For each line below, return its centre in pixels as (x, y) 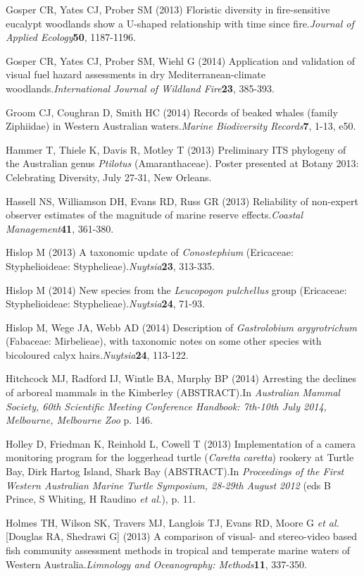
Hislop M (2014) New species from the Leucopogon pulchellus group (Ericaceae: (176, 289)
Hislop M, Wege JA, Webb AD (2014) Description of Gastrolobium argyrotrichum (182, 327)
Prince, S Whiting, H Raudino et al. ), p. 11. (101, 499)
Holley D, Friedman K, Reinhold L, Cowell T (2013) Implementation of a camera (181, 443)
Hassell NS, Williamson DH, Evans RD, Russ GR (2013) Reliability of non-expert (182, 201)
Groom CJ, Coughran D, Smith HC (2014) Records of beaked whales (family (172, 112)
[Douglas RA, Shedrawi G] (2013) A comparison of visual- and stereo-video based (182, 536)
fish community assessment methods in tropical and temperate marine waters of (178, 550)
